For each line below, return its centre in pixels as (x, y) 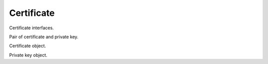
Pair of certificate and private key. (44, 37)
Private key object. (28, 55)
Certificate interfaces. (32, 28)
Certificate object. (28, 46)
